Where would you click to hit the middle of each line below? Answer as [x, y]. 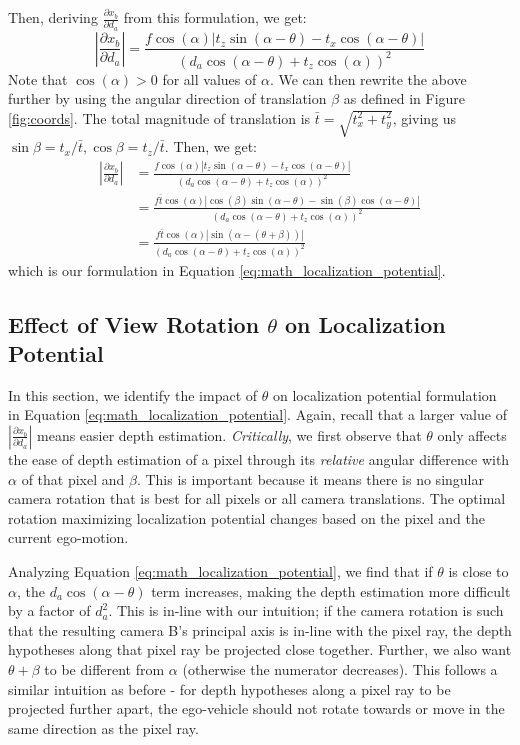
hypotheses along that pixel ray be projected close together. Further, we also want [260, 649]
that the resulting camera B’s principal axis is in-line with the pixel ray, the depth [260, 629]
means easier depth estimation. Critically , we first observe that [229, 434]
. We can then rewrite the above [368, 78]
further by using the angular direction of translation [167, 98]
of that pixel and [73, 478]
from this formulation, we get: [215, 17]
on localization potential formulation [384, 394]
